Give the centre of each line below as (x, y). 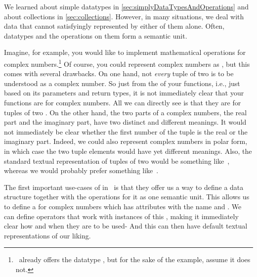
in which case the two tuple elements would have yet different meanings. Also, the (128, 151)
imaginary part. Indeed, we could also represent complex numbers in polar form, (126, 141)
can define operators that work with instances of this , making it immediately (121, 216)
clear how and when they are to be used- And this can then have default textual (126, 226)
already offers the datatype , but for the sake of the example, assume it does (135, 259)
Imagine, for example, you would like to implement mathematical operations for (125, 52)
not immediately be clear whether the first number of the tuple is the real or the (126, 131)
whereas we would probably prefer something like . (81, 170)
